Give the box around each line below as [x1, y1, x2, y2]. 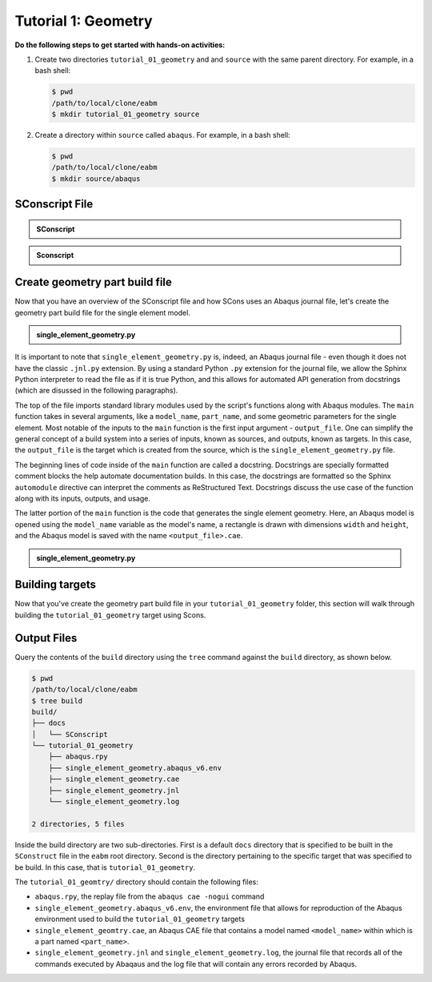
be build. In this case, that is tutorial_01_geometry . [14, 862, 196, 872]
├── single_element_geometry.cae [48, 775, 180, 784]
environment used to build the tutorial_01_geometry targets [34, 914, 246, 924]
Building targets [14, 578, 96, 592]
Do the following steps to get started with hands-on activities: [14, 40, 226, 50]
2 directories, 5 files [31, 819, 126, 828]
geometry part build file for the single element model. [14, 308, 191, 317]
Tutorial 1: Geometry [14, 12, 153, 30]
